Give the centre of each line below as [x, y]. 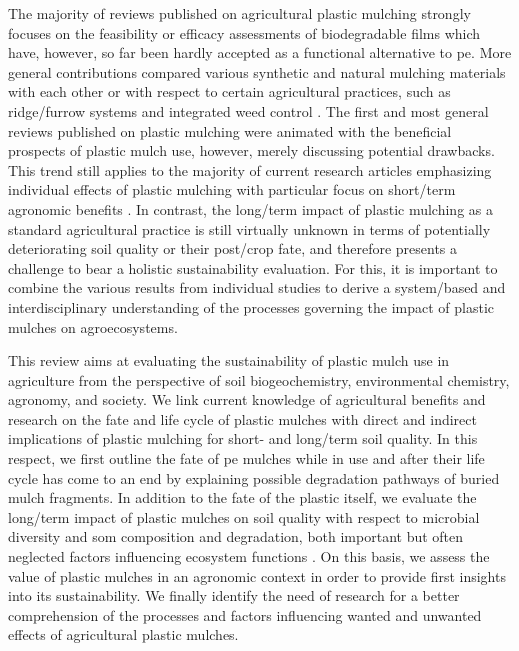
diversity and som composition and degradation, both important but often [236, 536]
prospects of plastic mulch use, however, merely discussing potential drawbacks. [251, 150]
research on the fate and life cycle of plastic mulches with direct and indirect [242, 418]
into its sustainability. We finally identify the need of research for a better [234, 595]
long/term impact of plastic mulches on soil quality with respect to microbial [244, 516]
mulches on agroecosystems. [93, 326]
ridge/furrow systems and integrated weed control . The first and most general [248, 110]
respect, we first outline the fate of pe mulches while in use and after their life [246, 458]
